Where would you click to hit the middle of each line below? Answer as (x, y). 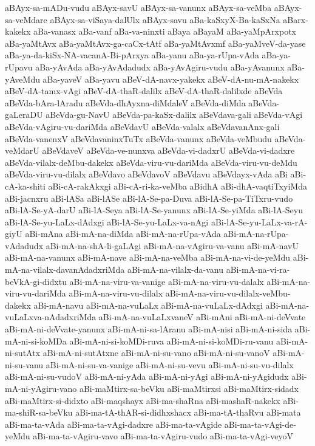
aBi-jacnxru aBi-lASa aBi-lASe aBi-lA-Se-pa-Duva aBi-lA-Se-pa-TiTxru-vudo (149, 198)
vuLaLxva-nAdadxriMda (51, 317)
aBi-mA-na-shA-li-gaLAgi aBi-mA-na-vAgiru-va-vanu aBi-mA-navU (172, 245)
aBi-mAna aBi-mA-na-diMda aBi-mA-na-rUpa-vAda (123, 234)
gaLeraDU (24, 115)
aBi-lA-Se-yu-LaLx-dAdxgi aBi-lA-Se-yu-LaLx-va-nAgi (107, 221)
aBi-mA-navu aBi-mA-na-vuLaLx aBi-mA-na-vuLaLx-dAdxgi (148, 305)
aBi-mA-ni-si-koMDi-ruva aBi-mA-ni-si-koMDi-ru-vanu (171, 341)
